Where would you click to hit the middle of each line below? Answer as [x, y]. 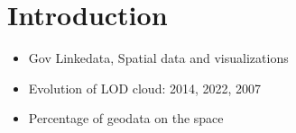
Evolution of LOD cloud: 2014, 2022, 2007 [145, 88]
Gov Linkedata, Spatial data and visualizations [158, 58]
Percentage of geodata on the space [126, 118]
